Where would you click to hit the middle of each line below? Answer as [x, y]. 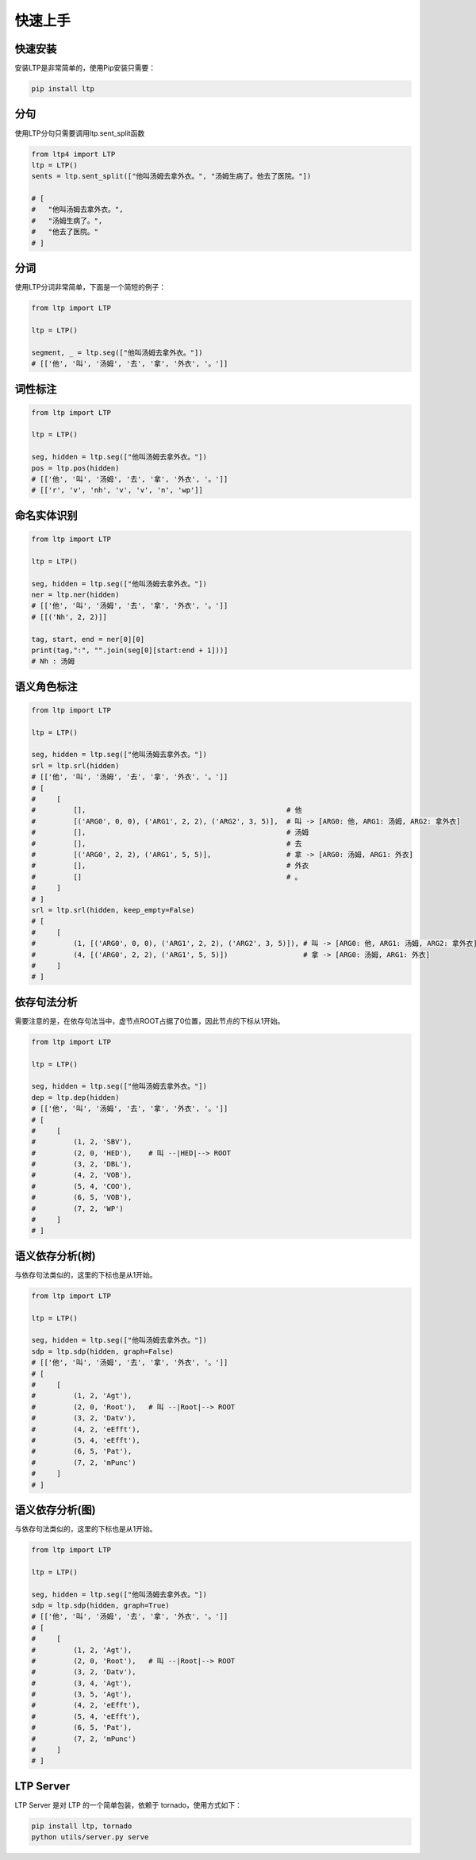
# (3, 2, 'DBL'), [82, 1164]
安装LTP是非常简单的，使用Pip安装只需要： [85, 68]
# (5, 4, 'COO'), [82, 1186]
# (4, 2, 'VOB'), [82, 1175]
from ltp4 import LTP [73, 154]
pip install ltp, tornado [82, 1826]
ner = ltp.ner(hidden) [75, 594]
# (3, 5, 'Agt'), [82, 1695]
